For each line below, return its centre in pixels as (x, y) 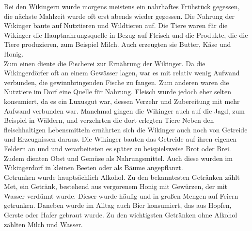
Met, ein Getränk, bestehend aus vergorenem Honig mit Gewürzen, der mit (116, 186)
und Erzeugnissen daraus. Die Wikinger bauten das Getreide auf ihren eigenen (120, 139)
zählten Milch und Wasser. (43, 224)
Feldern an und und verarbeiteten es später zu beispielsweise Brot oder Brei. (118, 148)
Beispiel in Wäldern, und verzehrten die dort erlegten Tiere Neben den (109, 120)
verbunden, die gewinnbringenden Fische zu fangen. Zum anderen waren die (117, 82)
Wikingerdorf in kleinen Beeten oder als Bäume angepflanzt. (94, 167)
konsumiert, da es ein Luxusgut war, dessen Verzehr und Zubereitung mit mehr (122, 101)
